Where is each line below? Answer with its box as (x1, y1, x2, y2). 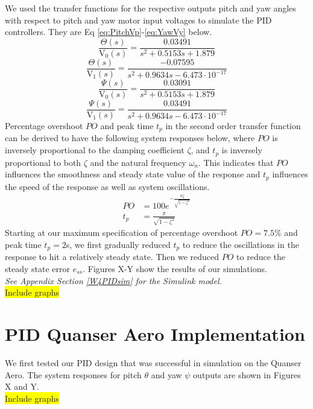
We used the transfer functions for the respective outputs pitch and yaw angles (5, 2, 296, 14)
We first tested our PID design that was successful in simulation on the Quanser (5, 356, 302, 369)
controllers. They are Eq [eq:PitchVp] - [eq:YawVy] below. (5, 25, 212, 38)
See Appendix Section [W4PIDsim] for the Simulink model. (5, 274, 222, 287)
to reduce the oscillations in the (182, 238, 299, 250)
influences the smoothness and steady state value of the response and (5, 168, 261, 180)
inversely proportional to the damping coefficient (5, 144, 185, 156)
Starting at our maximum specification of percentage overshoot (5, 226, 238, 239)
